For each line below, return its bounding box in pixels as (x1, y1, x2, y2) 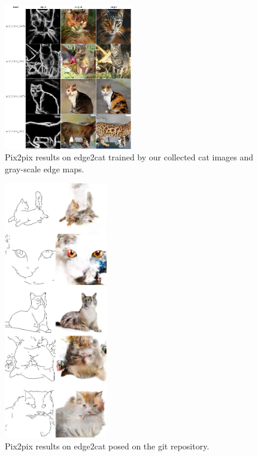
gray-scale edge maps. (5, 162, 84, 175)
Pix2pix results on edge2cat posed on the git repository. (5, 439, 210, 452)
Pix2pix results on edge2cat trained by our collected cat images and (5, 151, 254, 163)
